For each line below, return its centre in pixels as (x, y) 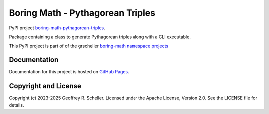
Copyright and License (45, 86)
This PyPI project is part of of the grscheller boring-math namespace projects (89, 46)
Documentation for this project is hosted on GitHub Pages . (69, 72)
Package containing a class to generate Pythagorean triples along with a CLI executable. (100, 37)
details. (17, 105)
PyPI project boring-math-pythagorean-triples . (57, 28)
